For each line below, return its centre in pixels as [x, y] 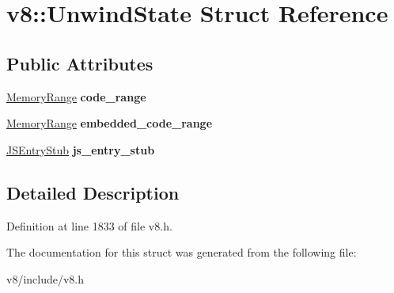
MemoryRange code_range [76, 96]
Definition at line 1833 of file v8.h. [89, 225]
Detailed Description [93, 192]
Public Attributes [80, 63]
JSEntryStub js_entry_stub [81, 149]
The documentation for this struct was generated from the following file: [182, 252]
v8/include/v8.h [45, 278]
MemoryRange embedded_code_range [110, 123]
